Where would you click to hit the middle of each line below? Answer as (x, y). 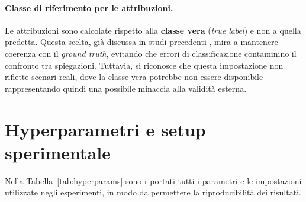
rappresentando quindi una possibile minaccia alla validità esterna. (126, 88)
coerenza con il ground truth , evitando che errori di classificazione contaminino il (151, 53)
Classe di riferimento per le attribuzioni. (89, 7)
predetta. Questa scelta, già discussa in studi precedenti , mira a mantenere (141, 42)
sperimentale (58, 152)
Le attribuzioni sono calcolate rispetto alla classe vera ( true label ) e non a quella (153, 30)
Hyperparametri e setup (105, 129)
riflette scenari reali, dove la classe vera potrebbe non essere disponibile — (139, 77)
